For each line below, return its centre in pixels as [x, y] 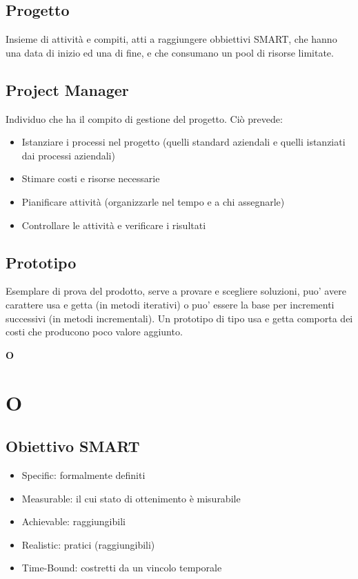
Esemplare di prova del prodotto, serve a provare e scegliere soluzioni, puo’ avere [176, 291]
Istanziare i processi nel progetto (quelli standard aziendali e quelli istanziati [183, 142]
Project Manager [67, 89]
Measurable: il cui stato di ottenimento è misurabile [131, 498]
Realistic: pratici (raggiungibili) [88, 544]
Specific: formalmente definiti [83, 474]
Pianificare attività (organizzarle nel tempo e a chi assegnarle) [153, 201]
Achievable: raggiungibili [73, 521]
